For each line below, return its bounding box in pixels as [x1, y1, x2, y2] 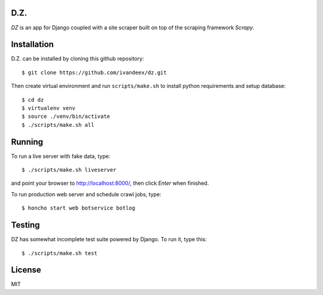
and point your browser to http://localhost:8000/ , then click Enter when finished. [11, 180, 209, 187]
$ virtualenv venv [22, 105, 76, 111]
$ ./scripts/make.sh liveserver [22, 166, 117, 174]
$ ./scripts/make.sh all [22, 121, 95, 128]
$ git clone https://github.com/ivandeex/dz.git [22, 69, 167, 76]
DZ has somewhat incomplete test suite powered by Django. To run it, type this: [11, 236, 207, 243]
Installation [11, 39, 54, 50]
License [11, 265, 41, 275]
